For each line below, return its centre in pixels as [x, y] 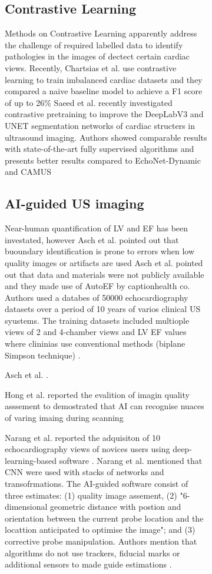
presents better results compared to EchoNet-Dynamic [103, 160]
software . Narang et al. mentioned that [131, 460]
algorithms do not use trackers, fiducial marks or [92, 553]
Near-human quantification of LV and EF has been [97, 228]
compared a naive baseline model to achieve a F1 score [104, 91]
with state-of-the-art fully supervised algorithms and [100, 149]
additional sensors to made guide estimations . [88, 564]
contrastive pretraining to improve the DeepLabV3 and [104, 114]
